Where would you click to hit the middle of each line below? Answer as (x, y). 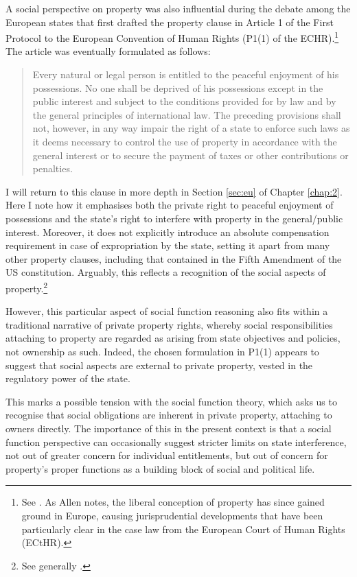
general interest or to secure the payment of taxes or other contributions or (191, 155)
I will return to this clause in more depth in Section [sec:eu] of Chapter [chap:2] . (174, 191)
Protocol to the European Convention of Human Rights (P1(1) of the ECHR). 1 (172, 37)
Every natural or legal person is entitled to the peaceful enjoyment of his (186, 74)
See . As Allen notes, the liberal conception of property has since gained (173, 502)
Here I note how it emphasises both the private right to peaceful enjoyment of (170, 205)
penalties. (53, 168)
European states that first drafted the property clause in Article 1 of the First (170, 22)
